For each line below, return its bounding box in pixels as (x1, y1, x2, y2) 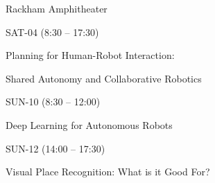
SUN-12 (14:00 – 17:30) (6, 141, 105, 155)
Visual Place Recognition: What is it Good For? (6, 164, 210, 179)
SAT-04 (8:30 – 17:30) (6, 24, 99, 39)
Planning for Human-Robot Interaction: (6, 48, 175, 62)
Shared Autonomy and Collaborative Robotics (6, 71, 202, 85)
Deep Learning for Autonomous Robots (6, 117, 173, 132)
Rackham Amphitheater (6, 1, 108, 15)
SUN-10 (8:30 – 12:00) (6, 94, 101, 109)
